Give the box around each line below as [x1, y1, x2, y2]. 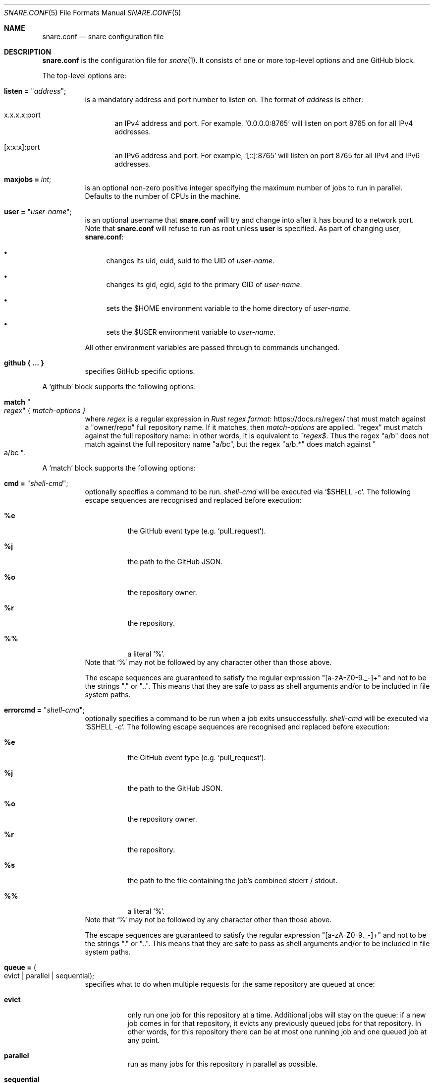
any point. [127, 1036, 160, 1044]
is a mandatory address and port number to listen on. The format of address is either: [85, 95, 363, 104]
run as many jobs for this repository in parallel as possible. [127, 1060, 318, 1068]
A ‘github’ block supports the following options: [42, 382, 196, 391]
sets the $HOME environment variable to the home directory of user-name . [106, 304, 351, 312]
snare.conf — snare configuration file [42, 32, 164, 41]
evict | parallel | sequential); [4, 971, 95, 980]
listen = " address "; [4, 87, 66, 95]
